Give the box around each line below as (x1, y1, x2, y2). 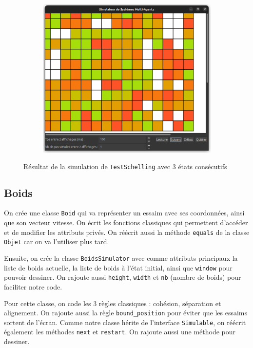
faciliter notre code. (4, 281, 62, 291)
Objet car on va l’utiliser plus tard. (4, 236, 109, 247)
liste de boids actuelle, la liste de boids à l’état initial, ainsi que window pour (4, 262, 233, 272)
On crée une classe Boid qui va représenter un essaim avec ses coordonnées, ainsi (4, 208, 245, 218)
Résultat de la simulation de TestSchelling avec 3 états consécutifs (23, 161, 227, 171)
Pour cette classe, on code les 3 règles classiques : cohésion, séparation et (4, 298, 221, 308)
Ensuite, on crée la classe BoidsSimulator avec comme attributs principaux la (4, 253, 238, 263)
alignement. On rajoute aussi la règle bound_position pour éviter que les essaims (4, 308, 248, 318)
